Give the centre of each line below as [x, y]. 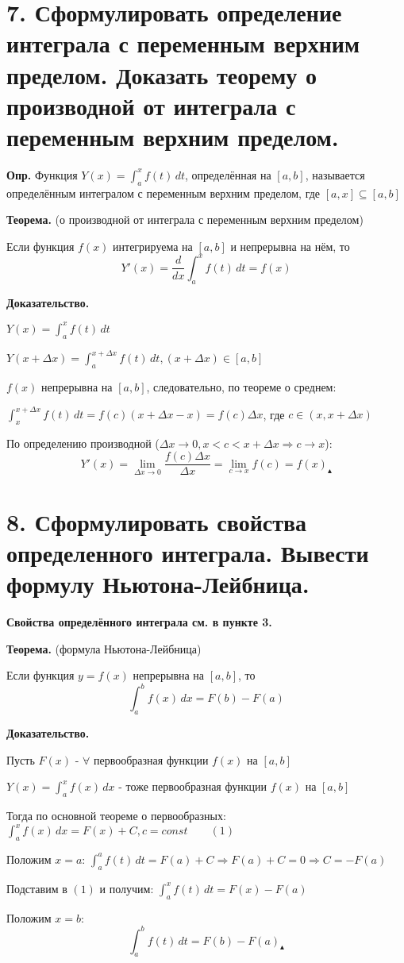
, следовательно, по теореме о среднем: [241, 386]
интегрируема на [153, 246]
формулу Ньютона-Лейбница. [158, 584]
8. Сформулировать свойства [157, 521]
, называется [335, 174]
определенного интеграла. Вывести [188, 552]
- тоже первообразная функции [192, 786]
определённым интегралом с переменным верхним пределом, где [164, 193]
